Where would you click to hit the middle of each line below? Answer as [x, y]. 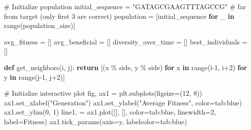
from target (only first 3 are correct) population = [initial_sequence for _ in [119, 16]
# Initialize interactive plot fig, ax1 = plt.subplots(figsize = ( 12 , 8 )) [103, 93]
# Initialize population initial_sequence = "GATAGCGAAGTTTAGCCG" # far [125, 6]
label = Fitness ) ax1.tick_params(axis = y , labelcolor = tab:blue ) [96, 121]
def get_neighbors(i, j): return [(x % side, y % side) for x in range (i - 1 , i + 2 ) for [125, 67]
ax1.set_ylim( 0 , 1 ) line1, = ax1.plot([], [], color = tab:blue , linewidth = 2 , [110, 112]
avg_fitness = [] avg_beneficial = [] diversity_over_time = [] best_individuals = [126, 41]
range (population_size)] [40, 25]
